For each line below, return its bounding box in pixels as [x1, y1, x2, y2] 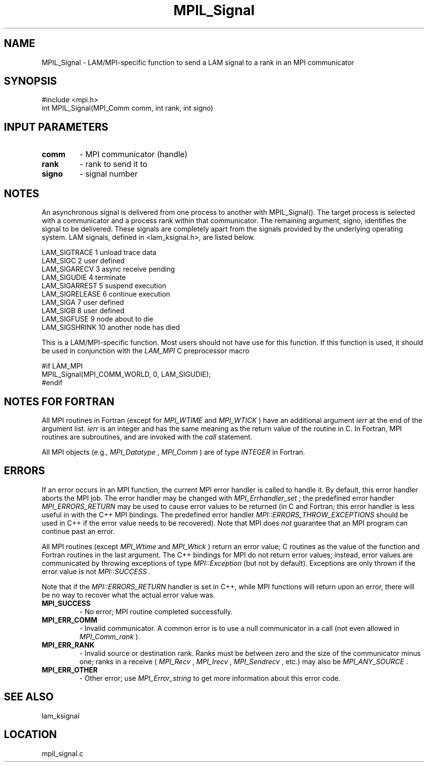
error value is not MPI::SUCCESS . [42, 567, 151, 576]
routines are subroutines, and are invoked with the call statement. [42, 432, 253, 441]
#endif [42, 378, 63, 387]
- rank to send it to [79, 159, 148, 169]
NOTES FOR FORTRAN [4, 395, 115, 408]
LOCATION [4, 728, 57, 741]
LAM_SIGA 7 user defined [42, 298, 124, 307]
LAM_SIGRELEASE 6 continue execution [42, 290, 171, 299]
